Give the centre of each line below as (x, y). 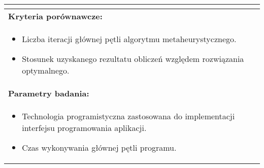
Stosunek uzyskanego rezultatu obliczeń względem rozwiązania (133, 59)
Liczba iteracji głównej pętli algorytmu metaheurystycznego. (129, 39)
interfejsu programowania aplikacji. (84, 128)
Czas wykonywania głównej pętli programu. (99, 147)
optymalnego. (46, 70)
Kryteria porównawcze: (55, 16)
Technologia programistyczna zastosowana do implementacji (128, 116)
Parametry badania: (49, 93)
